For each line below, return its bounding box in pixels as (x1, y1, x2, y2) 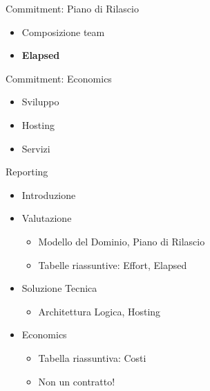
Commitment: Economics (6, 71, 112, 85)
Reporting (6, 164, 48, 179)
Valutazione (21, 211, 72, 225)
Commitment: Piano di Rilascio (6, 1, 139, 15)
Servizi (21, 141, 50, 155)
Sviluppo (21, 94, 59, 109)
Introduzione (21, 187, 76, 202)
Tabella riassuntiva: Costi (38, 350, 146, 365)
